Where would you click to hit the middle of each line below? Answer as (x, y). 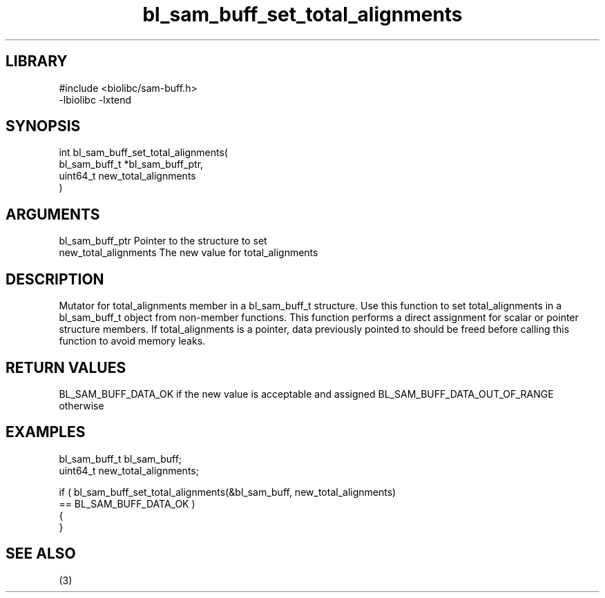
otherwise (81, 405)
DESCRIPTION (55, 279)
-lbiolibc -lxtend (95, 99)
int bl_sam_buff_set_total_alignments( (143, 153)
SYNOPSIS (43, 126)
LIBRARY (37, 61)
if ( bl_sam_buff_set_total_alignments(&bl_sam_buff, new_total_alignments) (228, 492)
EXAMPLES (46, 432)
